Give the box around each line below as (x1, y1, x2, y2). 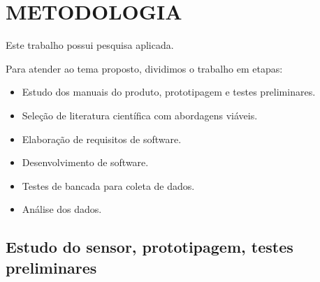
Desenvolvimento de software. (22, 155, 149, 170)
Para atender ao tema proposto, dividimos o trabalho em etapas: (6, 61, 283, 75)
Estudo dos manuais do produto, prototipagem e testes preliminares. (22, 84, 316, 99)
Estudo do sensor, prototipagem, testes (6, 236, 293, 258)
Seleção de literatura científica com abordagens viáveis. (22, 107, 258, 122)
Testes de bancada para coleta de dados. (22, 178, 195, 193)
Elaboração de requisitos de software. (22, 131, 182, 146)
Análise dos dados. (22, 202, 102, 216)
